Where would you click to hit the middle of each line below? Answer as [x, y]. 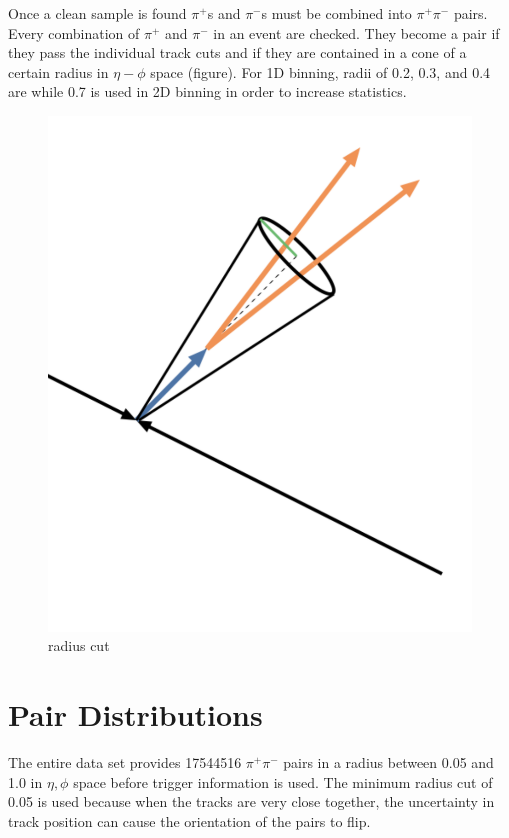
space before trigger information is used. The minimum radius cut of [283, 781]
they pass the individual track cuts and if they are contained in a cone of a [237, 52]
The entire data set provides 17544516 [125, 761]
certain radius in [58, 71]
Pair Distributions [135, 713]
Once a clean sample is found [97, 13]
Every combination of [74, 32]
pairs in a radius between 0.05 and [388, 761]
